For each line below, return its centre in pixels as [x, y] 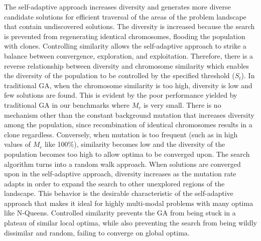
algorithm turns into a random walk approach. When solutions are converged [122, 164]
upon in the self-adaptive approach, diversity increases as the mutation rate [120, 174]
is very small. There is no [182, 104]
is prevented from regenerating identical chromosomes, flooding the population [125, 36]
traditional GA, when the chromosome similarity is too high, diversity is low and [128, 85]
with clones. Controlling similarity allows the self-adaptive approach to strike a [125, 46]
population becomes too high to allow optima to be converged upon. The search [127, 154]
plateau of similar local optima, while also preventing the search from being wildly [131, 223]
